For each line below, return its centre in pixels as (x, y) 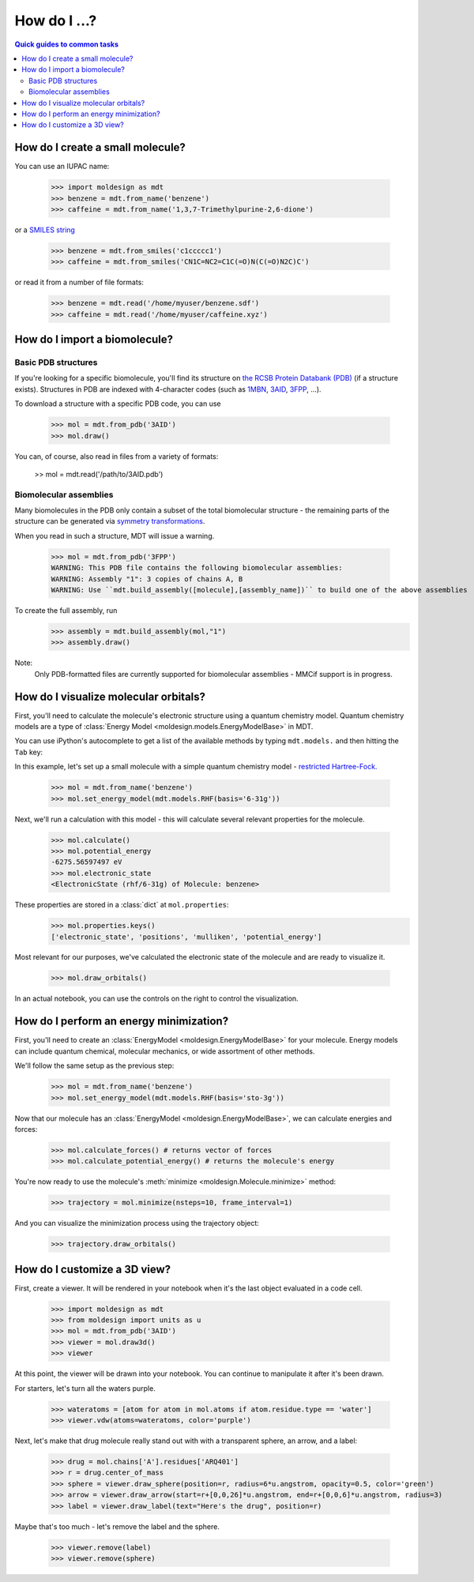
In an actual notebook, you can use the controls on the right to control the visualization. (157, 998)
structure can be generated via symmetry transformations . (110, 521)
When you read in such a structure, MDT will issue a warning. (115, 535)
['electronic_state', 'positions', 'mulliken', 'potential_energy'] (186, 937)
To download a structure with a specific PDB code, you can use (118, 404)
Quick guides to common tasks (66, 44)
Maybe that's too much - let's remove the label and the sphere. (117, 1526)
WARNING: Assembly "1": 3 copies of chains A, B (147, 579)
